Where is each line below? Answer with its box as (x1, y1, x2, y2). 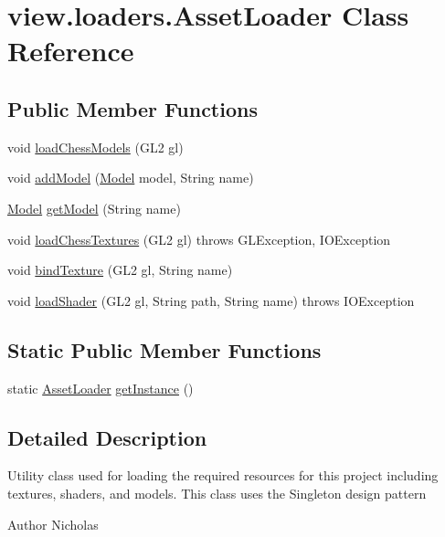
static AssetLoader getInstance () (7, 378, 194, 397)
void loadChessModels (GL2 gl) (7, 137, 184, 156)
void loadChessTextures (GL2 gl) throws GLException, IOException (7, 229, 391, 248)
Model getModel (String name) (7, 198, 181, 217)
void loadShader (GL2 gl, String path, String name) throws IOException (7, 290, 415, 310)
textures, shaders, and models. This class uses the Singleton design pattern (7, 483, 427, 502)
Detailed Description (7, 423, 207, 451)
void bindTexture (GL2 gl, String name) (7, 260, 233, 279)
